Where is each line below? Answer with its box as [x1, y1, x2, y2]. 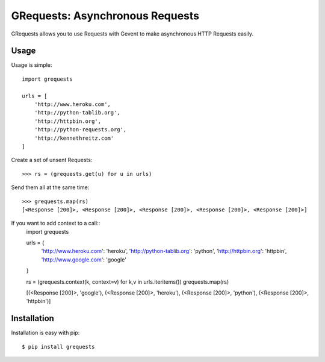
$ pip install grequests [22, 343, 95, 350]
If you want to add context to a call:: [11, 220, 101, 227]
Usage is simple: [11, 61, 52, 69]
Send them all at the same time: [11, 184, 90, 191]
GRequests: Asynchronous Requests [11, 9, 200, 22]
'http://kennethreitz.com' [34, 134, 114, 142]
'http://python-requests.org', [34, 126, 127, 133]
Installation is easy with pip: [11, 329, 80, 337]
